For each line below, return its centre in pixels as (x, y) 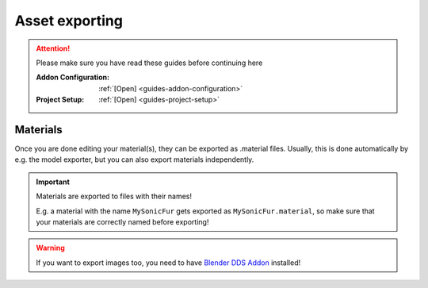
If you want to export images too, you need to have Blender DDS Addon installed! (168, 263)
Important (53, 182)
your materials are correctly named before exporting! (122, 221)
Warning (50, 248)
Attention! (53, 48)
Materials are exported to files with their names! (114, 196)
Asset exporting (69, 21)
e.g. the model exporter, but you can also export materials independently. (134, 159)
